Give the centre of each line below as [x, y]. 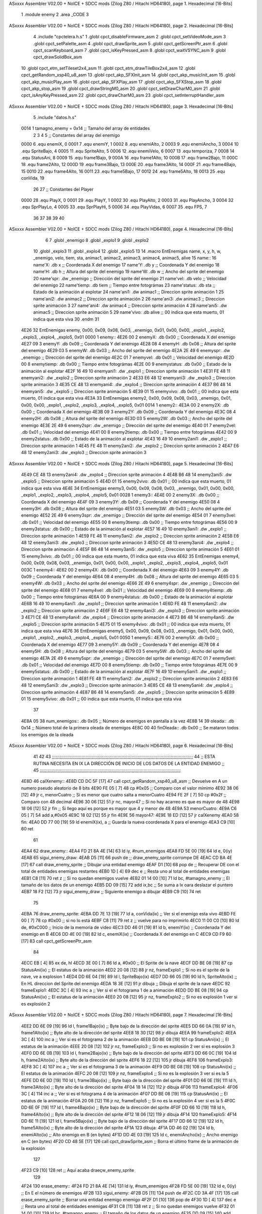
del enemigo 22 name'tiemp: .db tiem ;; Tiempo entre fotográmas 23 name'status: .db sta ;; [124, 285]
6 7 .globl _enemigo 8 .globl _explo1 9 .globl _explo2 [97, 240]
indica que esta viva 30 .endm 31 [66, 319]
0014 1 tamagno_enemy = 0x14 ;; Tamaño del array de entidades [85, 128]
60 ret [27, 829]
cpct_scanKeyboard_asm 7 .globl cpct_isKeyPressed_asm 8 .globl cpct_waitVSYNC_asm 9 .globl [130, 50]
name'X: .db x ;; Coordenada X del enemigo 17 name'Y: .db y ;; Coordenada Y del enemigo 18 [126, 265]
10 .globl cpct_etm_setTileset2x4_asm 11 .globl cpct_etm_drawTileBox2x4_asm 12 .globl [108, 68]
